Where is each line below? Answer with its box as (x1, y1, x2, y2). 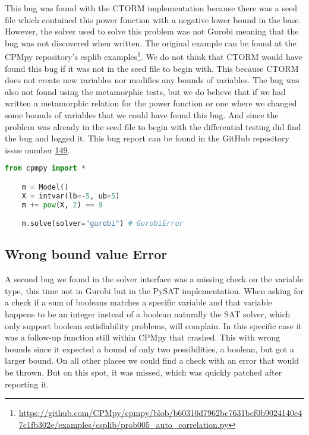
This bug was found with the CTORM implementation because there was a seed (5, 2, 298, 14)
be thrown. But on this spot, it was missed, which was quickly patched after (5, 366, 282, 379)
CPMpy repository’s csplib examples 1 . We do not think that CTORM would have (5, 49, 302, 63)
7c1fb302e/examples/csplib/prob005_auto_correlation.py (18, 418, 229, 430)
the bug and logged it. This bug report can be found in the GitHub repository (5, 132, 289, 144)
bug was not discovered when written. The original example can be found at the (5, 36, 297, 49)
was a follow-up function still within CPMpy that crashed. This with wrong (5, 331, 280, 343)
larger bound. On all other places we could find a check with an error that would (5, 354, 299, 367)
